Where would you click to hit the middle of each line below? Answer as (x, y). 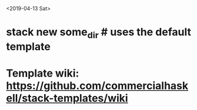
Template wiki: (43, 73)
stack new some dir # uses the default (98, 33)
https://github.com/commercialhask (97, 86)
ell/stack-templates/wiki (67, 98)
